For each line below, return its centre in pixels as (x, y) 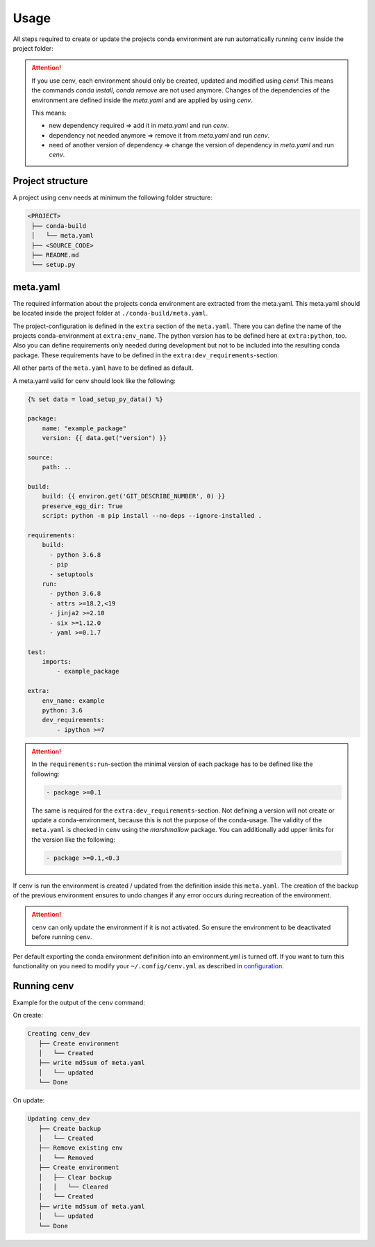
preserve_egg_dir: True (82, 506)
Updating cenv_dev (59, 1119)
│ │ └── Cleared (74, 1187)
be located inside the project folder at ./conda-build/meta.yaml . (110, 313)
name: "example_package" (84, 428)
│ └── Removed (66, 1158)
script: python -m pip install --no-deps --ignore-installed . (152, 516)
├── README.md (55, 255)
